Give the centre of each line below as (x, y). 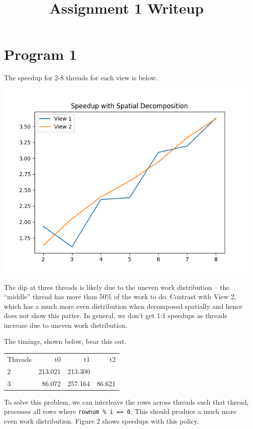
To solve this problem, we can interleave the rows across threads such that (115, 402)
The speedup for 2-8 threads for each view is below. (81, 78)
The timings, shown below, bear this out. (65, 341)
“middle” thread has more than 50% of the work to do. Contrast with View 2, (120, 296)
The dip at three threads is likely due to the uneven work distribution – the (117, 287)
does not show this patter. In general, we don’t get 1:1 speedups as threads (116, 315)
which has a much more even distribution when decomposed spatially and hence (123, 306)
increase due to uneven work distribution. (66, 325)
